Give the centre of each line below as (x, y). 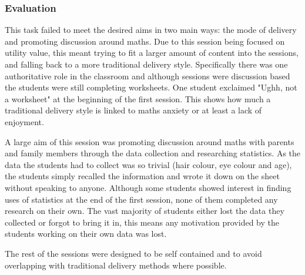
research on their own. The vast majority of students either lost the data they (145, 211)
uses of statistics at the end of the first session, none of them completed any (141, 199)
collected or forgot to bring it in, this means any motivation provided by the (142, 222)
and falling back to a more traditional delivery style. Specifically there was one (146, 64)
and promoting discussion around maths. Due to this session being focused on (145, 41)
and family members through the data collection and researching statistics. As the (153, 153)
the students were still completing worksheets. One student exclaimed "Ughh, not (151, 87)
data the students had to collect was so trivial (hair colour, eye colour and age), (148, 164)
